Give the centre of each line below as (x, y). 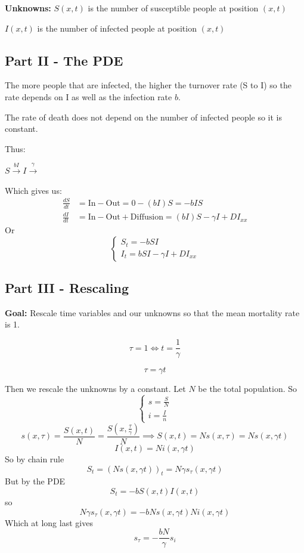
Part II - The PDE (64, 60)
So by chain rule (35, 459)
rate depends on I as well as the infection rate (89, 96)
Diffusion (147, 217)
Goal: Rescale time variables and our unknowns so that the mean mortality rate (152, 312)
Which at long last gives (49, 522)
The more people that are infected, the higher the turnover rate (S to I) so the (148, 85)
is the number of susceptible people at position (173, 8)
